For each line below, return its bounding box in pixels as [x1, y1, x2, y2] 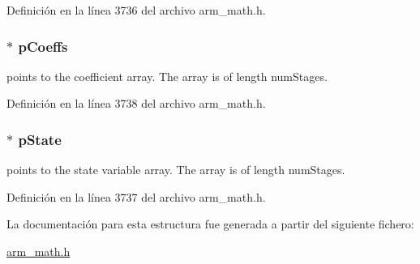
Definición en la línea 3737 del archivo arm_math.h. [6, 188, 266, 205]
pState [18, 129, 62, 149]
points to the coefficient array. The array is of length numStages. [6, 67, 328, 84]
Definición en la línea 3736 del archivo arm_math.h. [6, 2, 266, 18]
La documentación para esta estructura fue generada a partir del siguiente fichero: [6, 215, 414, 232]
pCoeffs [18, 36, 68, 56]
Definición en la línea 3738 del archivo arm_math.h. [6, 95, 266, 112]
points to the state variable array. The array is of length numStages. [6, 161, 345, 178]
